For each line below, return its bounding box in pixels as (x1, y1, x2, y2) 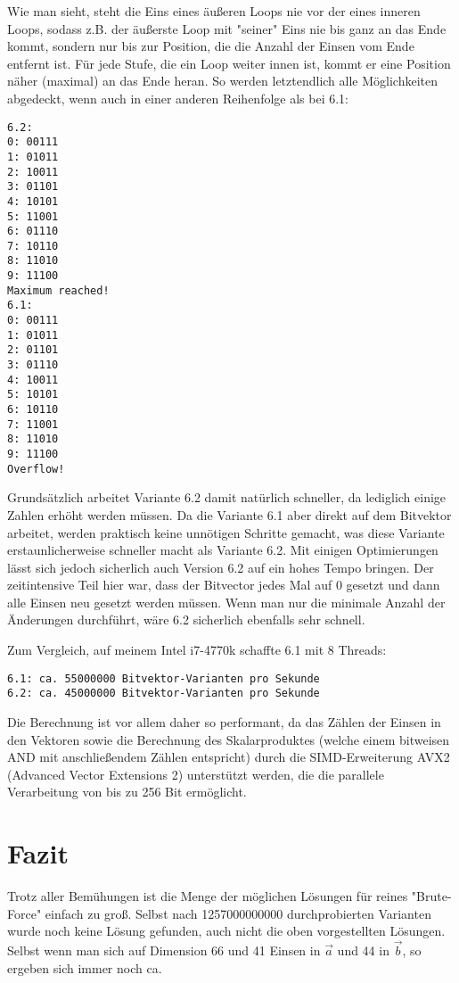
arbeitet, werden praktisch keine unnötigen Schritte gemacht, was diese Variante (7, 523, 445, 541)
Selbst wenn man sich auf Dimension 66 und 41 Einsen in (7, 941, 321, 960)
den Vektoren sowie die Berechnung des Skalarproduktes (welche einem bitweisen (7, 730, 450, 748)
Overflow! (7, 462, 65, 475)
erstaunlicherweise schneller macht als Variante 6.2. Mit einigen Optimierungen (7, 541, 439, 559)
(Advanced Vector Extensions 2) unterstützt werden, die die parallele (7, 764, 384, 783)
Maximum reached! (7, 284, 110, 297)
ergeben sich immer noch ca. (7, 958, 162, 977)
